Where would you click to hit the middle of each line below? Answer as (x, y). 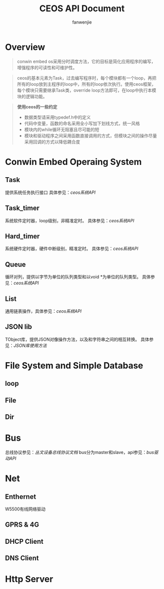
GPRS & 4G (22, 525)
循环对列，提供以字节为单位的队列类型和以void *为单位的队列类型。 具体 (78, 277)
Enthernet (21, 496)
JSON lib (19, 327)
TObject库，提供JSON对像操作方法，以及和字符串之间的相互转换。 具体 (77, 339)
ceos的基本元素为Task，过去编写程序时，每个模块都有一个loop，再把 (87, 78)
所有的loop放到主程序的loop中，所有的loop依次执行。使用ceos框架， (86, 84)
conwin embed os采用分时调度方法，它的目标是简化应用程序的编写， (86, 61)
